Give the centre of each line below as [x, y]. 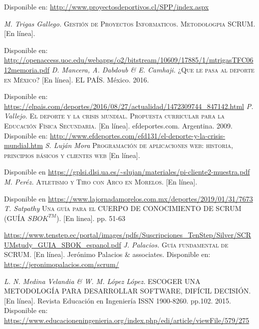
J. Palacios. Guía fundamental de [176, 244]
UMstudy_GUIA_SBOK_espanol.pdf [63, 244]
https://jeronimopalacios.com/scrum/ [62, 264]
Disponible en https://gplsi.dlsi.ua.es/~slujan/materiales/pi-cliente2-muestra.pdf [127, 172]
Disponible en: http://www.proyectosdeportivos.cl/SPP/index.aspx [107, 6]
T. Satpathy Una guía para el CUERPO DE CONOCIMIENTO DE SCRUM [123, 208]
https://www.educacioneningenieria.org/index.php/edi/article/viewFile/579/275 [127, 320]
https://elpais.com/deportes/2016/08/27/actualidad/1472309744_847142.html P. [129, 106]
